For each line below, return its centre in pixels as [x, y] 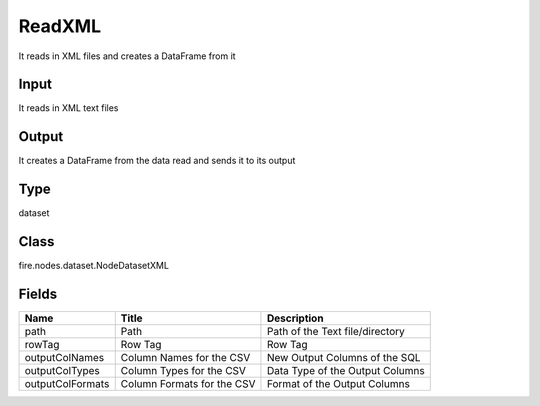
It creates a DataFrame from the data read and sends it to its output [157, 161]
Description [295, 318]
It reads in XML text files [68, 108]
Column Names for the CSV [185, 358]
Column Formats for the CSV [188, 384]
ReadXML [60, 26]
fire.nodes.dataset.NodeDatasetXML [94, 266]
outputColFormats [67, 384]
